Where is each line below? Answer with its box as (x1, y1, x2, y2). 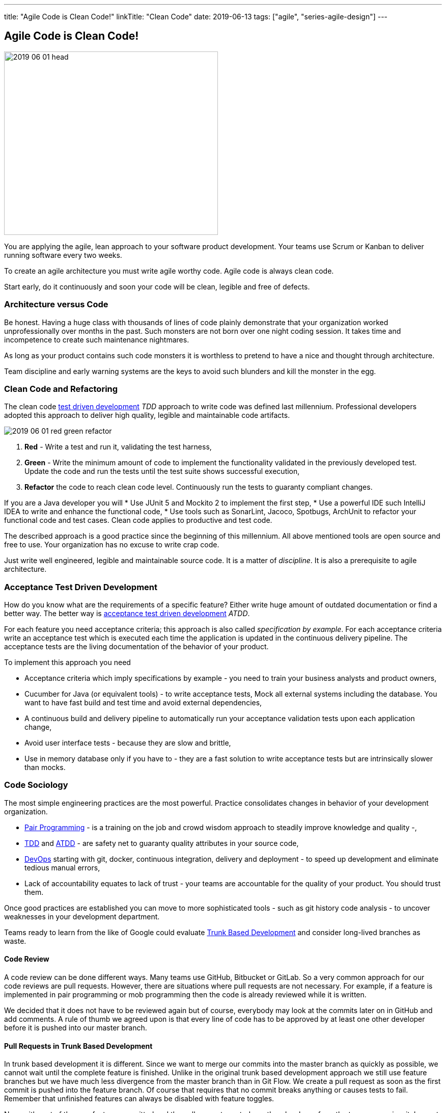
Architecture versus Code (4, 299, 108, 310)
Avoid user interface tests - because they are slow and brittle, (24, 738, 231, 748)
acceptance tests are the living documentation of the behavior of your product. (4, 642, 269, 651)
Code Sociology (4, 780, 68, 790)
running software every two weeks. (4, 250, 122, 259)
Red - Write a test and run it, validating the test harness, (24, 442, 212, 452)
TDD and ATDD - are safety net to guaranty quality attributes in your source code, (24, 838, 299, 847)
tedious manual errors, (24, 863, 100, 872)
